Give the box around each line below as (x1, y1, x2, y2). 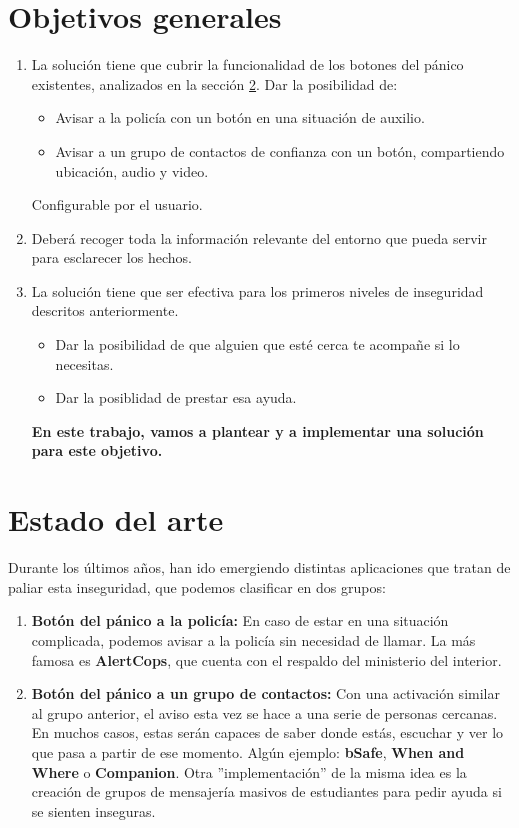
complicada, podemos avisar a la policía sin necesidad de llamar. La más (31, 629, 476, 650)
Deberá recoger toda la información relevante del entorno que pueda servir (31, 227, 487, 248)
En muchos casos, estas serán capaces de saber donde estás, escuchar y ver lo (31, 722, 504, 743)
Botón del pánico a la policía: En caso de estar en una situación (31, 610, 449, 631)
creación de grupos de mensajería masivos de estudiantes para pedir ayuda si (31, 781, 502, 802)
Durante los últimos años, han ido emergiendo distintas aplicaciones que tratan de (8, 557, 511, 578)
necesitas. (55, 353, 114, 374)
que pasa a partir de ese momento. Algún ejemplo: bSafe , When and (31, 741, 465, 762)
